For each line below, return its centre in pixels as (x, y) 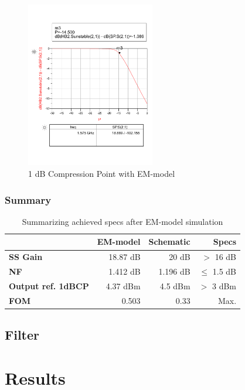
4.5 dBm (175, 285)
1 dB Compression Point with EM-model (102, 174)
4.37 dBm (123, 285)
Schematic (169, 242)
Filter (22, 335)
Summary (28, 199)
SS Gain (26, 257)
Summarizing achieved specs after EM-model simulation (122, 221)
